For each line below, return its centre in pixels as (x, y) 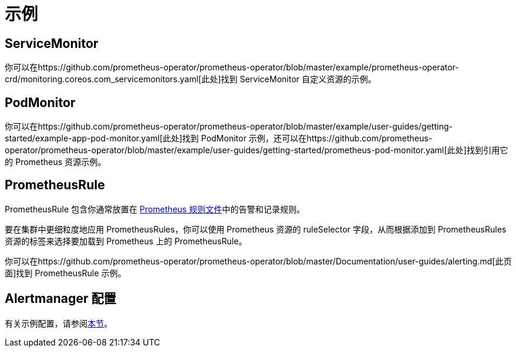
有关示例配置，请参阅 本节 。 (59, 323)
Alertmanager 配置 (61, 299)
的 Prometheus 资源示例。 (56, 162)
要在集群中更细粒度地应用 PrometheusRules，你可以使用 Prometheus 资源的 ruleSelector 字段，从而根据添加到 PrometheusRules (256, 229)
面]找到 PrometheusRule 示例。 (66, 273)
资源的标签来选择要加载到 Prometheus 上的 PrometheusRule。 (126, 241)
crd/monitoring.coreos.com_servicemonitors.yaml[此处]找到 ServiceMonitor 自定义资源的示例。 (191, 79)
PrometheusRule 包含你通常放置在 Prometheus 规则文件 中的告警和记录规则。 (155, 209)
